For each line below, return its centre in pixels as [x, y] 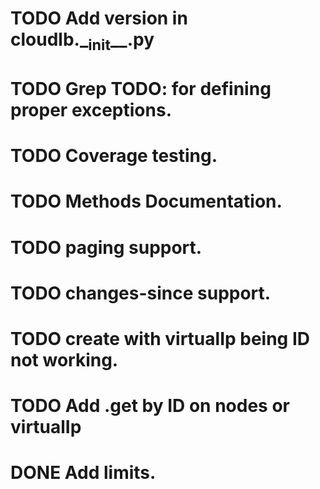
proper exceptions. [91, 109]
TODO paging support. [106, 247]
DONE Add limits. [83, 473]
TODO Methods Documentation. [146, 201]
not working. [64, 359]
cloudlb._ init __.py [82, 41]
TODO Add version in [99, 18]
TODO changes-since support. [141, 293]
